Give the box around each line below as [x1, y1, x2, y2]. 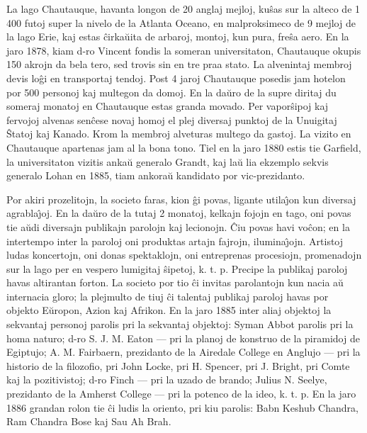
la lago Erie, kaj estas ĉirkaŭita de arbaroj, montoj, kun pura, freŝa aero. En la [6, 29, 349, 44]
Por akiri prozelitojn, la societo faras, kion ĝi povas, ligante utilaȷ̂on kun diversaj [6, 191, 356, 206]
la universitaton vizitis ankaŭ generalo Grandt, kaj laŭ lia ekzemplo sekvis [6, 154, 329, 169]
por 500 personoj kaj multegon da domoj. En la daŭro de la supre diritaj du [6, 84, 337, 99]
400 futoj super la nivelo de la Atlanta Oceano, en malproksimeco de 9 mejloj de [6, 15, 356, 30]
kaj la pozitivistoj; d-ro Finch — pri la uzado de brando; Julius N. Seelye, [6, 372, 327, 387]
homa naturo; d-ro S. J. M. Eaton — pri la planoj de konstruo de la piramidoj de [6, 330, 360, 345]
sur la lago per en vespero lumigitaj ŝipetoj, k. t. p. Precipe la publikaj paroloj [6, 261, 348, 276]
